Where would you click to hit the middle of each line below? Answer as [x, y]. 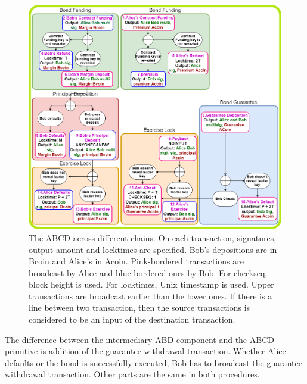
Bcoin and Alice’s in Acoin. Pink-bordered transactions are [136, 261]
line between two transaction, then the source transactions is [139, 307]
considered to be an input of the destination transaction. [132, 319]
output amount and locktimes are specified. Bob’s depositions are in [153, 249]
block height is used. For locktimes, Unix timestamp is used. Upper [151, 284]
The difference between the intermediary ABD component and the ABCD [139, 339]
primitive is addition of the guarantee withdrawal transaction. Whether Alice [145, 351]
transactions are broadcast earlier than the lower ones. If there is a [151, 296]
